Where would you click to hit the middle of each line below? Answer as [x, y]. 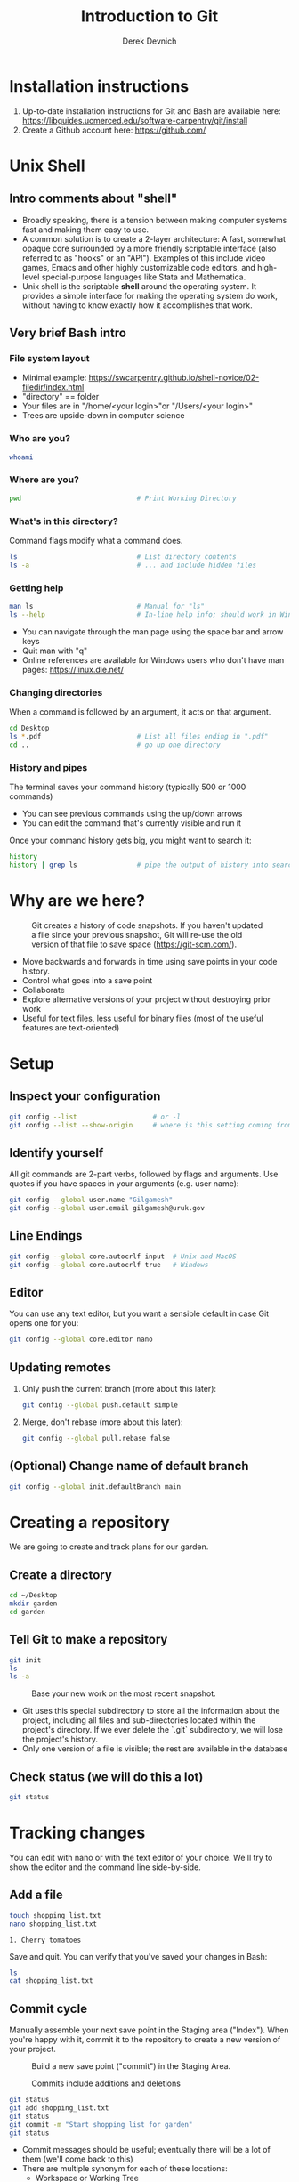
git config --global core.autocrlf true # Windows [109, 1265]
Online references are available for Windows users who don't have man [153, 659]
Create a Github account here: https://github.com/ [114, 130]
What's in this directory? [64, 521]
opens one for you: [44, 1323]
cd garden [28, 1612]
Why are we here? [77, 900]
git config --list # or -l [95, 1117]
